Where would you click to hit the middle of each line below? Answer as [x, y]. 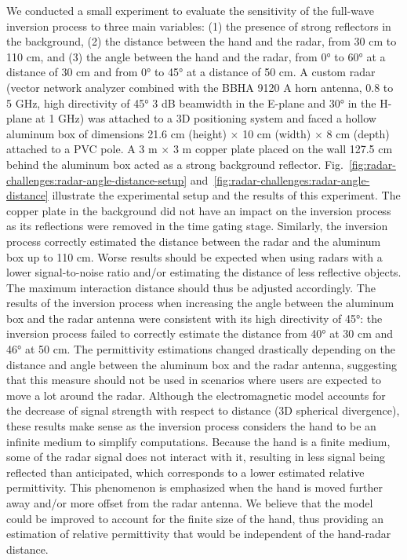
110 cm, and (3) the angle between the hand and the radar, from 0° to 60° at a [196, 56]
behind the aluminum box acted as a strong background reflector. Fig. [175, 164]
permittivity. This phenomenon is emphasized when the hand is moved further [194, 487]
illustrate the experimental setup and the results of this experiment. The [226, 195]
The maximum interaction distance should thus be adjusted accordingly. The [191, 287]
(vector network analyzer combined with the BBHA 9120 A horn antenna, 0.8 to [200, 87]
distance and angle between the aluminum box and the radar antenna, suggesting [202, 364]
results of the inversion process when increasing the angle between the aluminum [200, 303]
